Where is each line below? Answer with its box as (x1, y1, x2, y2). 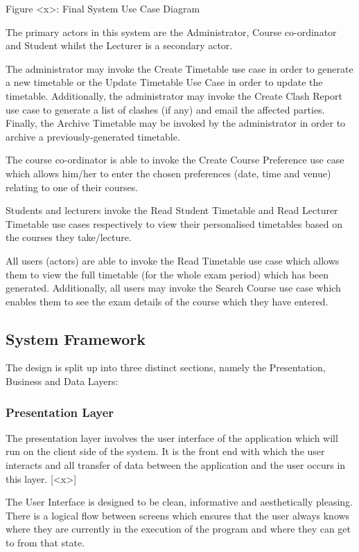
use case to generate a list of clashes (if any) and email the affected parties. (6, 102, 325, 116)
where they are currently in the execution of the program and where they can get (6, 522, 351, 536)
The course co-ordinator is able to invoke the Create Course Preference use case (6, 152, 344, 167)
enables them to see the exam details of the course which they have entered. (6, 294, 329, 308)
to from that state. (6, 535, 85, 550)
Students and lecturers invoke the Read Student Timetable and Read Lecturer (6, 203, 338, 217)
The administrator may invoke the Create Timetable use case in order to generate (6, 61, 353, 75)
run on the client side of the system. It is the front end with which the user (6, 444, 325, 458)
